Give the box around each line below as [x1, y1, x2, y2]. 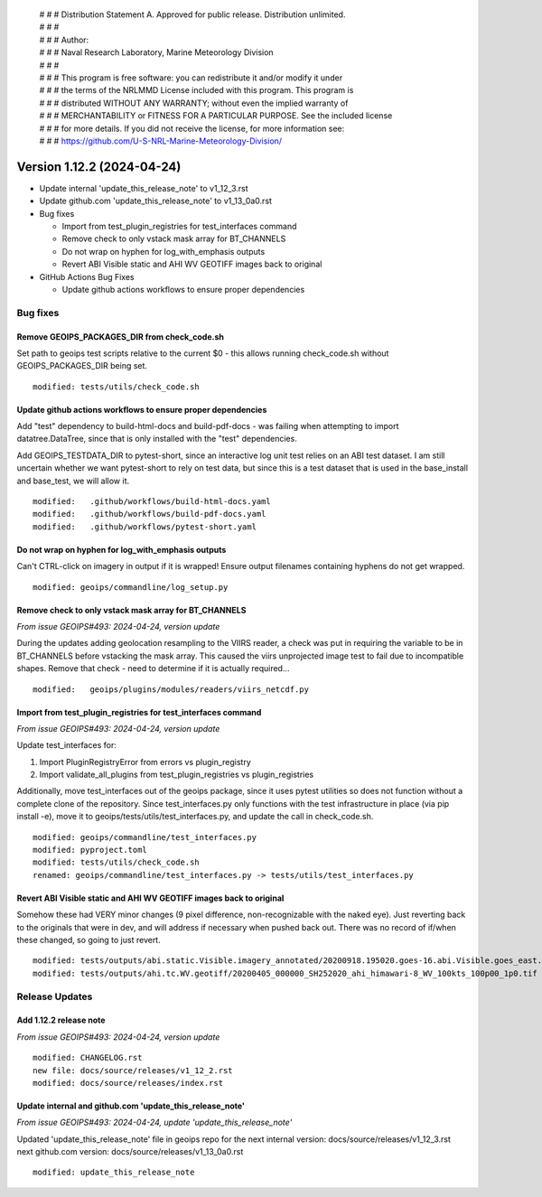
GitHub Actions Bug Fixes [39, 271, 135, 282]
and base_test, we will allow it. [16, 475, 130, 486]
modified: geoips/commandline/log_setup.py [33, 582, 229, 592]
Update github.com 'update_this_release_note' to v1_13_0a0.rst [39, 195, 273, 207]
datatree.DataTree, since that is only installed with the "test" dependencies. [16, 434, 297, 444]
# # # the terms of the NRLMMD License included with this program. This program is [39, 85, 354, 96]
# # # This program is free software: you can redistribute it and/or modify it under [39, 72, 343, 83]
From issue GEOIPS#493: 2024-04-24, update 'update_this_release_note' [16, 1117, 293, 1128]
